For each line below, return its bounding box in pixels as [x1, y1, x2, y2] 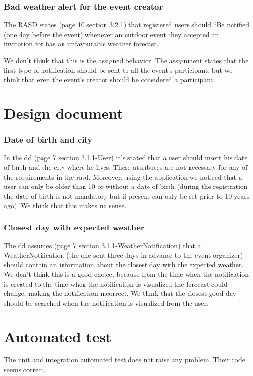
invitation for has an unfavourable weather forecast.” [4, 39, 161, 49]
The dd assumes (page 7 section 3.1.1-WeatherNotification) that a [4, 240, 201, 251]
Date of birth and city [4, 133, 93, 146]
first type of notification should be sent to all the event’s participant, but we [4, 64, 232, 75]
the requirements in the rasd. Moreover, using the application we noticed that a [4, 171, 242, 182]
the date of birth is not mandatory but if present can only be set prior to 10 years [4, 190, 250, 201]
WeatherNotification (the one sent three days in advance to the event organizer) [4, 250, 243, 260]
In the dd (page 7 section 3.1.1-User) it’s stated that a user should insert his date [4, 152, 248, 163]
